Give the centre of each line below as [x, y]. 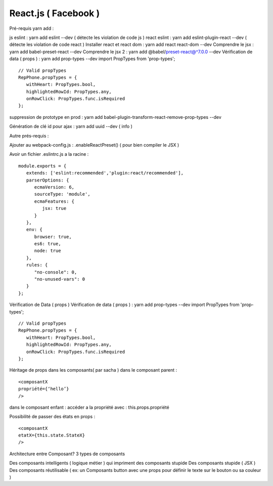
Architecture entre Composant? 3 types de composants [67, 454]
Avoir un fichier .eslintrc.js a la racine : [49, 154]
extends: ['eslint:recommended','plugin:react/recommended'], [105, 173]
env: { [34, 230]
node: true [48, 251]
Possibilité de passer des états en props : [52, 417]
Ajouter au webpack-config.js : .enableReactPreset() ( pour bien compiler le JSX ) [94, 145]
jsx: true [54, 208]
